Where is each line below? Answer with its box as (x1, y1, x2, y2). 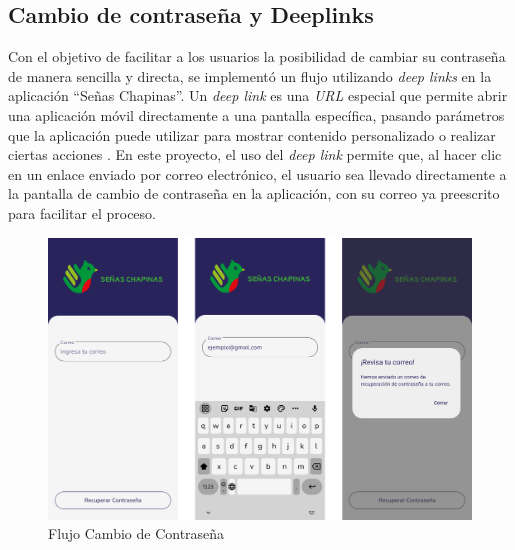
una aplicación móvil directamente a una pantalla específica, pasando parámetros (8, 104, 505, 125)
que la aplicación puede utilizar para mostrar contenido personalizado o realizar (8, 124, 496, 145)
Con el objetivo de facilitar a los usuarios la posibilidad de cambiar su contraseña (8, 46, 506, 67)
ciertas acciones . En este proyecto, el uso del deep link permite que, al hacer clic (8, 144, 502, 165)
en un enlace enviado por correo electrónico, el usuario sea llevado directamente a (8, 163, 507, 184)
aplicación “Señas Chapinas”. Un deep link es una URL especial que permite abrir (8, 85, 508, 106)
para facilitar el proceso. (8, 202, 156, 223)
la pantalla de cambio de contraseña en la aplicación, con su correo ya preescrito (8, 183, 500, 204)
